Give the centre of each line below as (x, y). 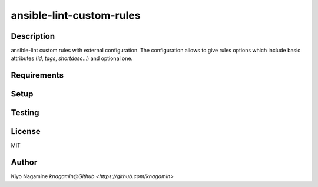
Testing (25, 113)
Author (24, 163)
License (26, 131)
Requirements (37, 76)
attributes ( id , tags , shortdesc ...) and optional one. (72, 58)
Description (33, 36)
